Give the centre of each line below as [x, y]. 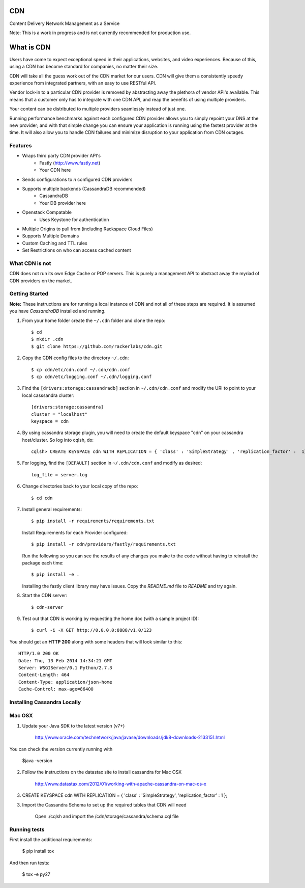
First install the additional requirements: [51, 840]
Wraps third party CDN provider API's [62, 156]
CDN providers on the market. [41, 281]
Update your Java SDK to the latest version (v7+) [73, 725]
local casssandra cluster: [48, 395]
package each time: [43, 562]
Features [21, 146]
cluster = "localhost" [59, 414]
